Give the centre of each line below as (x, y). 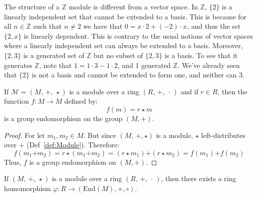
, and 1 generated (144, 65)
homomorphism (28, 188)
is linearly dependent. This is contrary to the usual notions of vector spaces (138, 35)
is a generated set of (54, 55)
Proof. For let (25, 135)
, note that (55, 65)
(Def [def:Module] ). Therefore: (73, 145)
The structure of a (32, 6)
